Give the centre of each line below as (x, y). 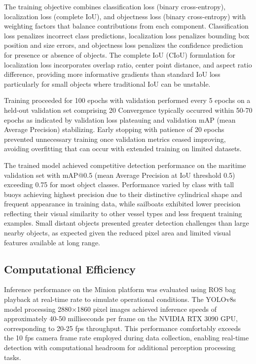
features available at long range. (52, 242)
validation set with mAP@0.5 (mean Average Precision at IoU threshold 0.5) (120, 175)
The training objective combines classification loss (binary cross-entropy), (115, 6)
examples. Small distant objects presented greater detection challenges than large (127, 223)
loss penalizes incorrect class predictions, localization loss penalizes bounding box (127, 35)
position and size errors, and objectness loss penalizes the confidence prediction (124, 45)
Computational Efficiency (70, 269)
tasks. (13, 357)
